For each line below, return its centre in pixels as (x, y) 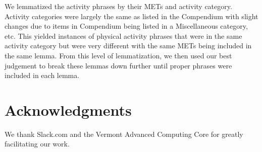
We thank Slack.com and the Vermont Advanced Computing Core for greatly (124, 134)
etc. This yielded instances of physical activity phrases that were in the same (123, 35)
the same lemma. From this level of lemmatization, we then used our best (118, 55)
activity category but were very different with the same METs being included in (128, 46)
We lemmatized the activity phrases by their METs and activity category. (118, 6)
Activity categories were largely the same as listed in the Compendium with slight (132, 16)
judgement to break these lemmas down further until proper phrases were (118, 65)
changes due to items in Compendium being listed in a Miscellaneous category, (126, 26)
